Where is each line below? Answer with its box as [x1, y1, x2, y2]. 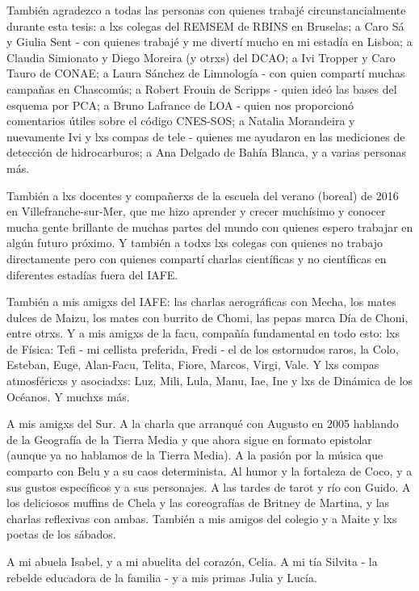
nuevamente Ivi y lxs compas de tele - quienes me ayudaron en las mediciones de [6, 128, 405, 145]
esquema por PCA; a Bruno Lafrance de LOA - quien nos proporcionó [6, 96, 354, 113]
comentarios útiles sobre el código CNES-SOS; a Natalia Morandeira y [6, 112, 355, 129]
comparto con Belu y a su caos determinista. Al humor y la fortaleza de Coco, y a [6, 463, 413, 480]
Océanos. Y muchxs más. [6, 388, 130, 404]
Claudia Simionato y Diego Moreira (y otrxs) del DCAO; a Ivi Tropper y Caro [6, 48, 396, 65]
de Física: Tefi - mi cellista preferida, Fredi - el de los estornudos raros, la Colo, [6, 340, 399, 357]
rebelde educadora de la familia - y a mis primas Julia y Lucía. [6, 568, 317, 585]
